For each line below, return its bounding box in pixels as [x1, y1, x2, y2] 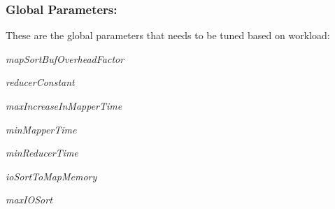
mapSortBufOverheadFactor [6, 51, 124, 66]
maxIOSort [6, 192, 52, 207]
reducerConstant [6, 75, 75, 89]
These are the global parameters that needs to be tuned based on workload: [6, 28, 330, 43]
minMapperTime [6, 122, 77, 136]
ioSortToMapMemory [6, 168, 97, 183]
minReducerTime [6, 145, 78, 160]
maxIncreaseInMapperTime [6, 99, 122, 113]
